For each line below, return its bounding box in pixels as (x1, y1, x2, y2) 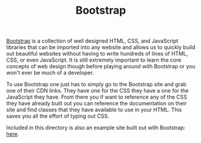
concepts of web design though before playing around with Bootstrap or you (6, 63, 196, 70)
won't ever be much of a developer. (6, 69, 94, 77)
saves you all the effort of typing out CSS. (6, 112, 110, 120)
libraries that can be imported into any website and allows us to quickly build (6, 44, 196, 51)
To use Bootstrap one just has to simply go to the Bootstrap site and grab (6, 81, 187, 88)
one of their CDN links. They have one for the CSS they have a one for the (6, 87, 189, 95)
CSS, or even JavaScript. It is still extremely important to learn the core (6, 56, 182, 63)
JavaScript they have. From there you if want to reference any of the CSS (6, 93, 187, 101)
